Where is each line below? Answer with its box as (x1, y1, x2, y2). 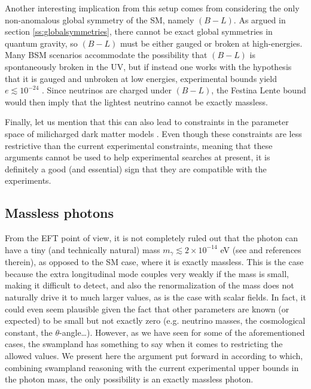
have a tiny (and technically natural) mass (5, 243, 160, 256)
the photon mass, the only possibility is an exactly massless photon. (5, 373, 254, 385)
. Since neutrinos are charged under (42, 84, 172, 96)
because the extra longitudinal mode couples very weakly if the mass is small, (5, 267, 289, 279)
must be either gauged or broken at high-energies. (120, 37, 303, 49)
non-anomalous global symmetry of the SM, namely (5, 13, 194, 26)
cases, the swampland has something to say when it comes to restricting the (5, 338, 283, 350)
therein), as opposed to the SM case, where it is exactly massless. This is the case (5, 256, 304, 268)
